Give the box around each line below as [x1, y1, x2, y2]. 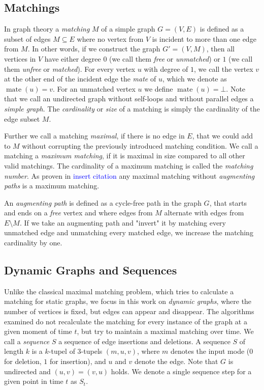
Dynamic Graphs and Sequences [4, 262, 177, 278]
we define [144, 83, 173, 94]
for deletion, [4, 356, 42, 367]
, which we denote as [162, 73, 227, 84]
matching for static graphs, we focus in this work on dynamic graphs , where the [4, 296, 252, 307]
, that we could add [192, 130, 253, 141]
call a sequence [4, 336, 50, 346]
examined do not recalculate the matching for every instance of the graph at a [4, 316, 247, 326]
